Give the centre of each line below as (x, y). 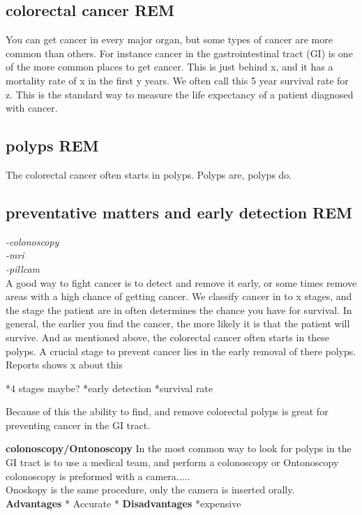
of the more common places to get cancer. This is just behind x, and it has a (169, 67)
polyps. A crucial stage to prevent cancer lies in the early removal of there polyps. (181, 351)
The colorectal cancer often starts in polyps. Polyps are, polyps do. (149, 174)
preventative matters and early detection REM (179, 212)
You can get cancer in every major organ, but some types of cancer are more (169, 39)
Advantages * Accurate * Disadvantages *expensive (123, 503)
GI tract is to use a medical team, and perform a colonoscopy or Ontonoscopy (172, 462)
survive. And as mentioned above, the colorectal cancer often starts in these (168, 337)
